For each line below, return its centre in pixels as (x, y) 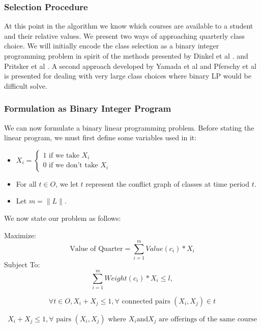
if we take (64, 155)
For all (26, 183)
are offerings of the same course (208, 319)
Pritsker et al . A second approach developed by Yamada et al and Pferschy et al (130, 66)
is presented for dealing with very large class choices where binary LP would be (128, 76)
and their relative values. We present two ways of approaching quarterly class (125, 35)
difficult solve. (26, 85)
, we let (67, 183)
